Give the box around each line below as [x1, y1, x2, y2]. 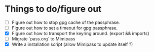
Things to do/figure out [4, 3, 102, 15]
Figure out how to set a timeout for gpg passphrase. [11, 25, 118, 31]
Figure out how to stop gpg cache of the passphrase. [11, 19, 120, 25]
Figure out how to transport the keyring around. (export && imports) [11, 31, 150, 36]
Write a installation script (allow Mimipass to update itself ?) [11, 41, 133, 47]
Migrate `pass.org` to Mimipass [11, 36, 76, 42]
